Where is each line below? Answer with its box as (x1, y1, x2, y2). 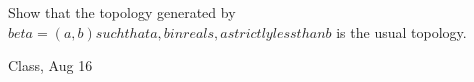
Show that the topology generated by (8, 2, 236, 22)
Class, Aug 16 (8, 55, 93, 76)
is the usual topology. (336, 21, 467, 42)
